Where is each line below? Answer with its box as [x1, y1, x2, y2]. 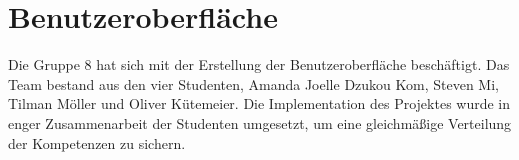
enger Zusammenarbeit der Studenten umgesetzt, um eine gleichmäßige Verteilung [8, 112, 512, 133]
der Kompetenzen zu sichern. [8, 132, 186, 153]
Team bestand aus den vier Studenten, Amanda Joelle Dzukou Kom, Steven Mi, [8, 73, 499, 94]
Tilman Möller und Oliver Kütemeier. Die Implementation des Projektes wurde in [8, 93, 511, 114]
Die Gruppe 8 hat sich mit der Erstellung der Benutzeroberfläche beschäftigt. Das [8, 54, 510, 75]
